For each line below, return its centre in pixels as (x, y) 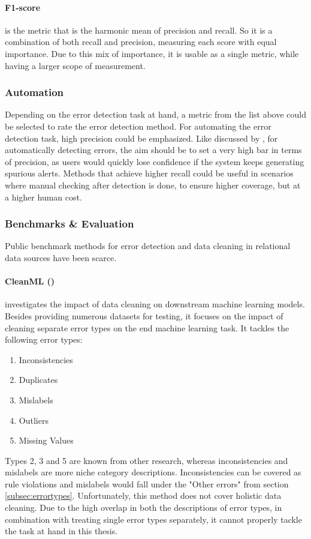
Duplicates (38, 380)
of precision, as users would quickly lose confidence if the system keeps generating (155, 161)
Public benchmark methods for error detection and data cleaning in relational (148, 246)
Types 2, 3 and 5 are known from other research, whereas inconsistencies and (147, 460)
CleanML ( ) (30, 281)
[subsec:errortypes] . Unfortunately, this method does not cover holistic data (143, 495)
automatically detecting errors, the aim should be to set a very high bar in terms (153, 150)
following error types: (44, 339)
